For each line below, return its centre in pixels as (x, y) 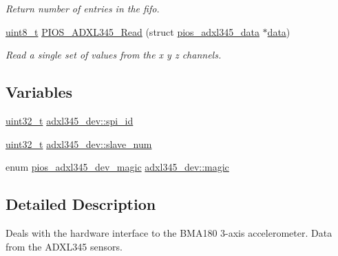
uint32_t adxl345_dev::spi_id (70, 120)
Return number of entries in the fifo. (83, 8)
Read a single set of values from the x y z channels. (114, 55)
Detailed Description (81, 204)
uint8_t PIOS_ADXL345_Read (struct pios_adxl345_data (133, 31)
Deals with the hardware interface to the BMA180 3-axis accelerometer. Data (169, 232)
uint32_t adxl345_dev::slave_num (79, 143)
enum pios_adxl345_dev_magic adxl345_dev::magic (117, 167)
